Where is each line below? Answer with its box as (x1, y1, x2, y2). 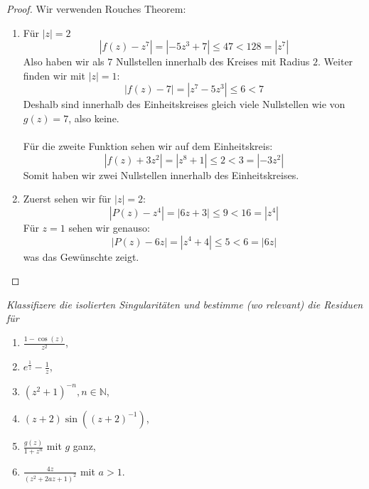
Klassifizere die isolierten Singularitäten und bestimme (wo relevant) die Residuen (6, 296, 363, 311)
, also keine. (68, 110, 119, 125)
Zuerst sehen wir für (23, 191, 112, 206)
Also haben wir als (23, 54, 105, 69)
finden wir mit (23, 68, 85, 82)
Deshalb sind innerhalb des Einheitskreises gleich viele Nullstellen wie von (23, 97, 346, 112)
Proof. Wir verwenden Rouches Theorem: (6, 1, 186, 16)
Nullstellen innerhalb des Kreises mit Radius (115, 54, 310, 69)
